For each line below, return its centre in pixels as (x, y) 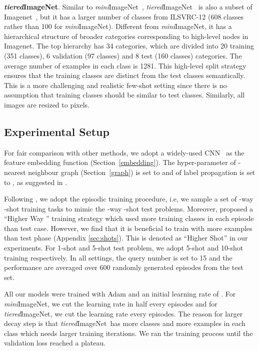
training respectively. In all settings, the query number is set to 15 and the (118, 257)
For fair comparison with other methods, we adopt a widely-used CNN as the (124, 152)
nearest (15, 172)
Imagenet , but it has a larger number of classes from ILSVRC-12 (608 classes (124, 16)
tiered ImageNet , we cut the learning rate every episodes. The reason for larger (123, 313)
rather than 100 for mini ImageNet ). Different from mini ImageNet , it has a (118, 26)
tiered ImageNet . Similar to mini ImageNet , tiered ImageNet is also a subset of (128, 6)
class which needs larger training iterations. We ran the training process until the (128, 333)
